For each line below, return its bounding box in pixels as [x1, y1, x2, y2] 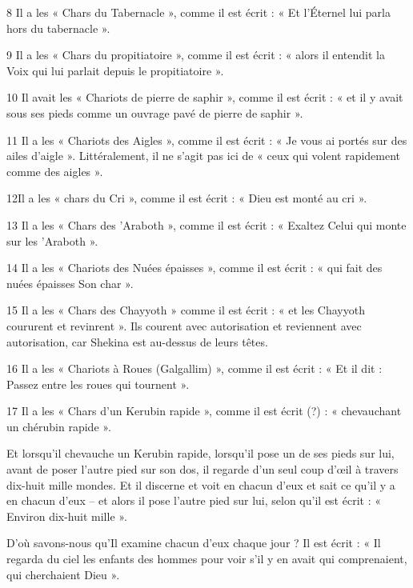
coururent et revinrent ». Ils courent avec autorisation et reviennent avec [6, 317, 362, 334]
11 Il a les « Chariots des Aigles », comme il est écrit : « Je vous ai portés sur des [6, 131, 407, 148]
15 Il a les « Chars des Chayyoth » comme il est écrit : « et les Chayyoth [6, 302, 365, 318]
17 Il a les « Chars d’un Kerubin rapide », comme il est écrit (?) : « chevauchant [6, 402, 402, 419]
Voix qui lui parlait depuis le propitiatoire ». [6, 62, 224, 78]
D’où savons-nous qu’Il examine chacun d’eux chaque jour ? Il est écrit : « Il [6, 534, 381, 551]
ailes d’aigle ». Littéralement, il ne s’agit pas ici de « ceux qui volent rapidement [6, 147, 401, 164]
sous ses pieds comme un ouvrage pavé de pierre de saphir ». [6, 104, 303, 121]
